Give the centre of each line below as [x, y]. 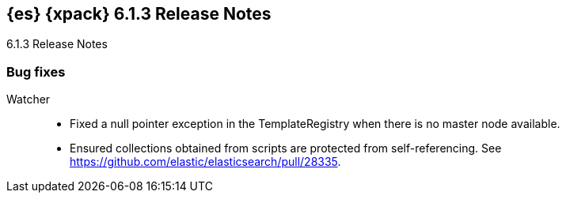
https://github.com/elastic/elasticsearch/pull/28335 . [205, 162]
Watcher [28, 99]
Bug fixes [36, 71]
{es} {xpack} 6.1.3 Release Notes [139, 14]
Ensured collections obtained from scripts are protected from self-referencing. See [286, 148]
